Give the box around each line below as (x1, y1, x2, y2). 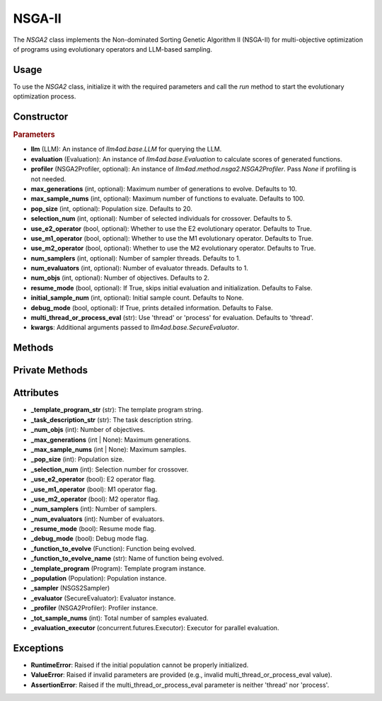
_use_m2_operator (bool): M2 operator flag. (30, 494, 160, 503)
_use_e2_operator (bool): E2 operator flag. (30, 475, 156, 484)
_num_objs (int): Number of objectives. (30, 426, 145, 434)
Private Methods (13, 365, 88, 377)
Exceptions (13, 642, 64, 654)
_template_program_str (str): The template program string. (30, 406, 203, 414)
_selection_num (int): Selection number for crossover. (30, 465, 189, 474)
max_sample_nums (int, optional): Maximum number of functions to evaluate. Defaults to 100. (30, 195, 306, 203)
